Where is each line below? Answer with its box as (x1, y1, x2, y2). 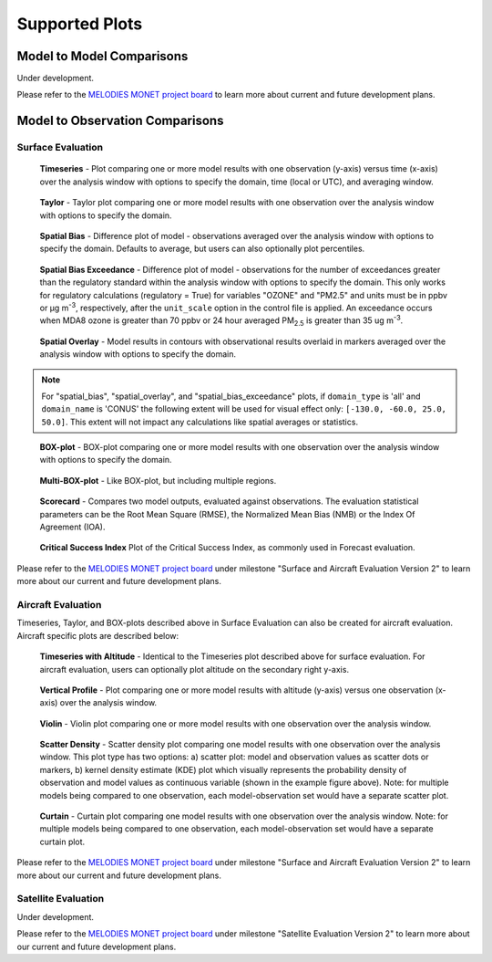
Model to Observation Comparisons (16, 113, 224, 129)
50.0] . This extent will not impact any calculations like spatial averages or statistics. (41, 416, 359, 427)
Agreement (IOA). (39, 521, 106, 533)
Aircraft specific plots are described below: (16, 630, 179, 641)
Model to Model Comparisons (16, 48, 189, 64)
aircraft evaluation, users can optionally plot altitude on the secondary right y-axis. (39, 664, 350, 674)
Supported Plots (16, 14, 143, 34)
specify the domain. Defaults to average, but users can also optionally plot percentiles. (39, 243, 365, 255)
